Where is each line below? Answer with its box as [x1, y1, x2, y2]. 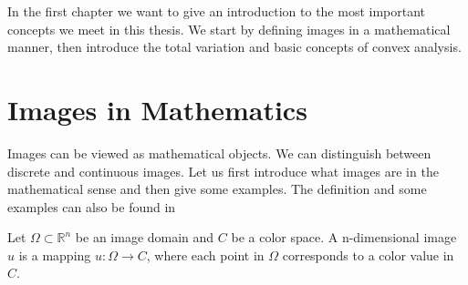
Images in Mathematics [7, 90, 307, 127]
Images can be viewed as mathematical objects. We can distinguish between [7, 143, 432, 162]
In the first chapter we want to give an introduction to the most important [7, 2, 426, 20]
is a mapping [18, 245, 91, 264]
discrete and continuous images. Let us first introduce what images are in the [7, 161, 439, 180]
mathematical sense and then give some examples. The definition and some [7, 179, 427, 198]
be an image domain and [75, 228, 214, 247]
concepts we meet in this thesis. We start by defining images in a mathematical [7, 19, 451, 38]
